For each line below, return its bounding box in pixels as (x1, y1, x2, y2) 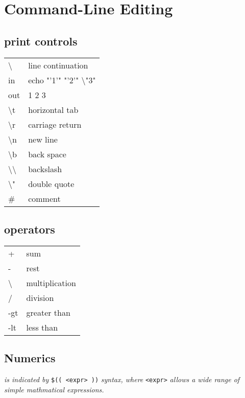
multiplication (26, 276, 76, 289)
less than (26, 321, 58, 333)
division (26, 291, 54, 303)
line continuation (28, 59, 88, 71)
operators (4, 221, 55, 237)
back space (28, 148, 66, 160)
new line (28, 133, 58, 145)
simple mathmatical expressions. (4, 384, 104, 394)
